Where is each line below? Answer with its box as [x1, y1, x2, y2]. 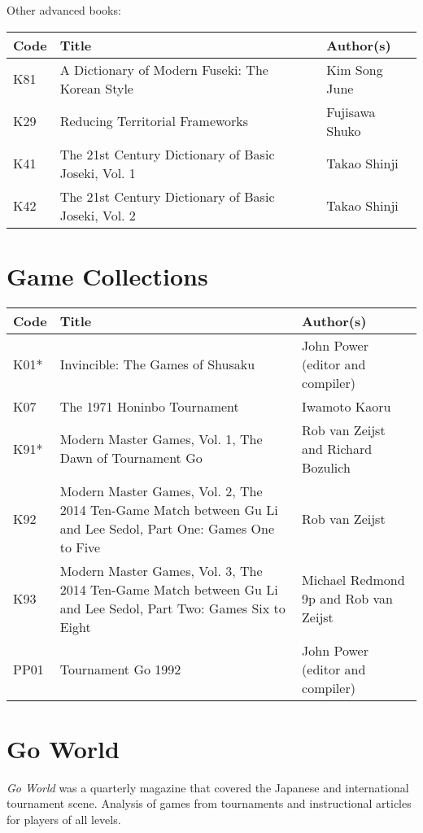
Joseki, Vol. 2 [59, 205, 136, 225]
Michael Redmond [302, 570, 405, 590]
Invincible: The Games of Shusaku [59, 354, 255, 373]
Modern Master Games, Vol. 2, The [59, 481, 263, 500]
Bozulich [302, 457, 351, 477]
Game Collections [7, 259, 208, 292]
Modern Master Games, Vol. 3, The [59, 560, 263, 580]
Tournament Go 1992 [59, 659, 181, 678]
